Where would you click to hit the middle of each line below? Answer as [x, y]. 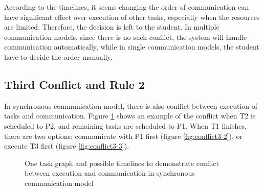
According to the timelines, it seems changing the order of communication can [127, 7]
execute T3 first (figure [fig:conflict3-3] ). [67, 146]
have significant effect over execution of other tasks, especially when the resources [132, 17]
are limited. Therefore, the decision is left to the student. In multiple [112, 27]
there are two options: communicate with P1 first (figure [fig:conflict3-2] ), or [124, 136]
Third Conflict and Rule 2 [74, 84]
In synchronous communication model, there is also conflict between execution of [131, 105]
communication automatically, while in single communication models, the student [132, 47]
